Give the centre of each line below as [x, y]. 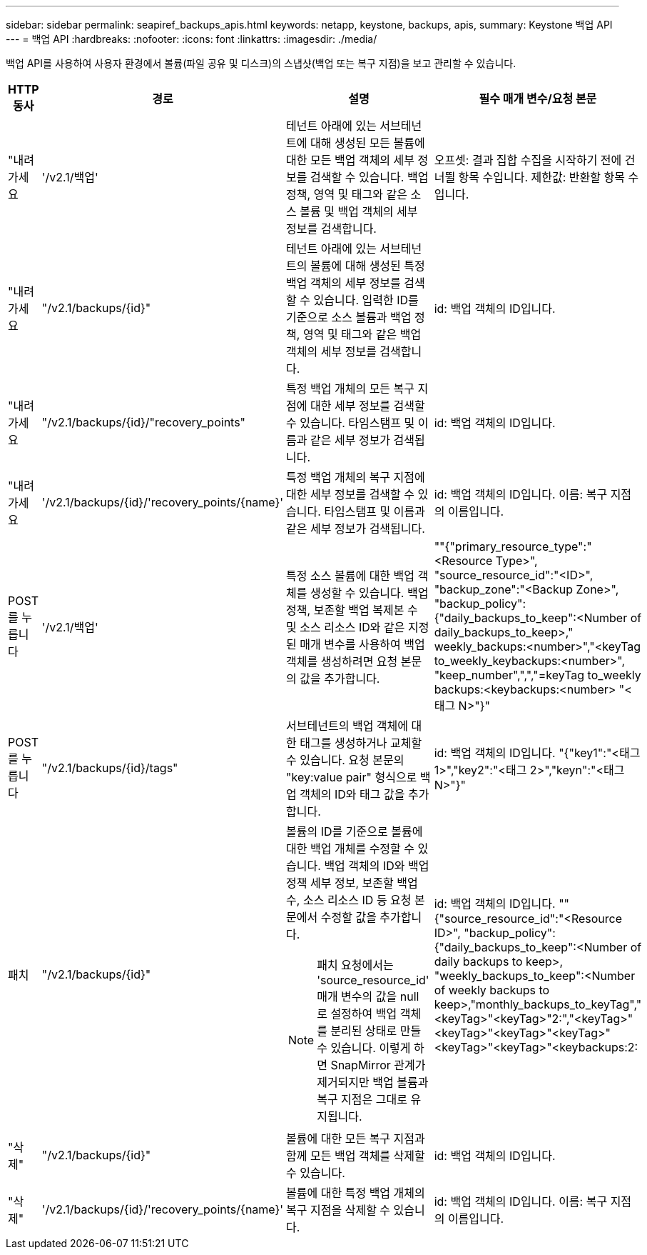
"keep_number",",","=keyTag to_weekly [538, 675]
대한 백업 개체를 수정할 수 [351, 849]
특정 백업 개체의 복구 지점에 [356, 477]
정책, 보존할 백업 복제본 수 [352, 610]
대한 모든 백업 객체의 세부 [351, 160]
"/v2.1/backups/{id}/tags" [110, 768]
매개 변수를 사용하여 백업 [362, 644]
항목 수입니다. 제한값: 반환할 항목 [541, 177]
